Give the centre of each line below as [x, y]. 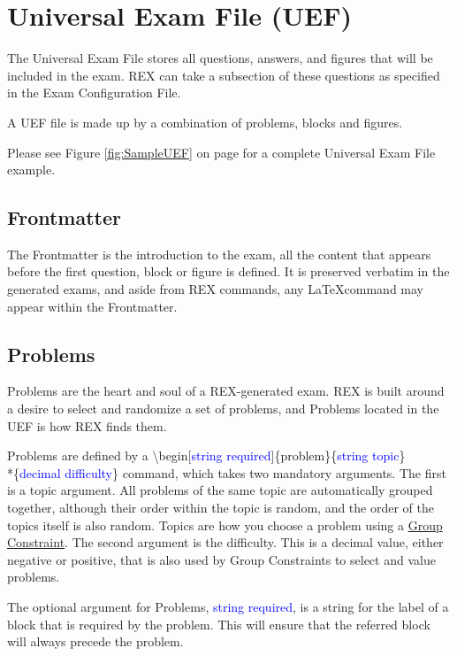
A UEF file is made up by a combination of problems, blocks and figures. [205, 122]
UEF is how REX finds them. [87, 425]
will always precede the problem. [95, 641]
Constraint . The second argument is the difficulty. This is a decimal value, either [225, 542]
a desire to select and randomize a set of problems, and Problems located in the [223, 409]
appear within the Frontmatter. [92, 306]
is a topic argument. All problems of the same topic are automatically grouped [220, 490]
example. [31, 170]
